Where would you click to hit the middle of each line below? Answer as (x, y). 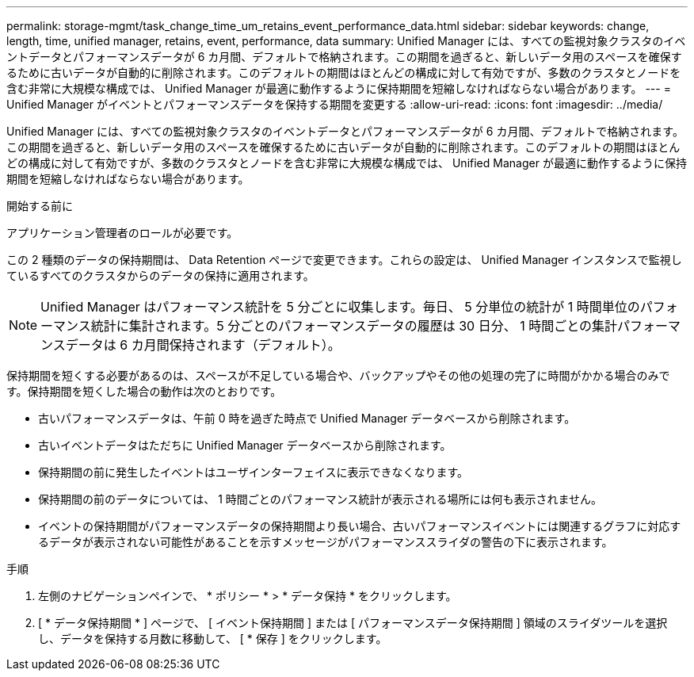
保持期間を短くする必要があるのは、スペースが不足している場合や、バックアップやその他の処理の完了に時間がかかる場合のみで (338, 375)
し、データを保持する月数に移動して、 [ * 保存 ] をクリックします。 (213, 639)
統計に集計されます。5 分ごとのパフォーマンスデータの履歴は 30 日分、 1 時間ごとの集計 (354, 326)
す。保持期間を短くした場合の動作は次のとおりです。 (144, 391)
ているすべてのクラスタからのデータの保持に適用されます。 (160, 275)
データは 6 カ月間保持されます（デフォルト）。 (203, 345)
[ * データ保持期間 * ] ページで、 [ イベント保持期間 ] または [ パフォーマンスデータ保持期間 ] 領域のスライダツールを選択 (353, 623)
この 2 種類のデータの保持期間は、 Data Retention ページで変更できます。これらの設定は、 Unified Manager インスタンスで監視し (344, 260)
